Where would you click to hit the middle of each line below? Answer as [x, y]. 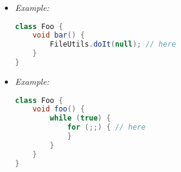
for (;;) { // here [106, 127]
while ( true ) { [80, 118]
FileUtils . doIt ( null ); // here [113, 45]
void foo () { [59, 109]
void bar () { [59, 35]
